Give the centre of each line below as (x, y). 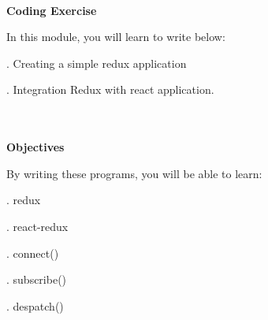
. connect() (33, 253)
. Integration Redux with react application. (110, 89)
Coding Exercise (52, 10)
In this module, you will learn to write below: (116, 37)
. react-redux (37, 226)
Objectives (35, 147)
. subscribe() (37, 279)
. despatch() (35, 305)
